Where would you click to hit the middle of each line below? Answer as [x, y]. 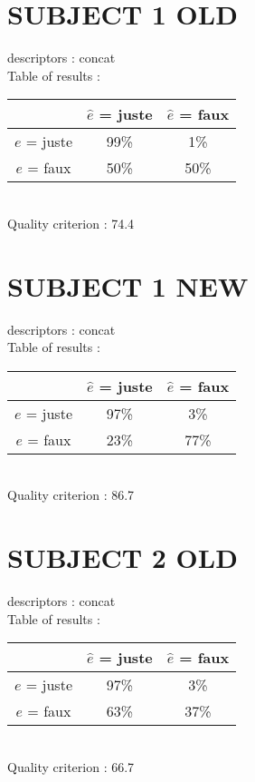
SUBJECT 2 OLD [123, 557]
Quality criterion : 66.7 [71, 766]
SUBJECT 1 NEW [128, 285]
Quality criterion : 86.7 [71, 495]
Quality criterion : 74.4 [71, 223]
